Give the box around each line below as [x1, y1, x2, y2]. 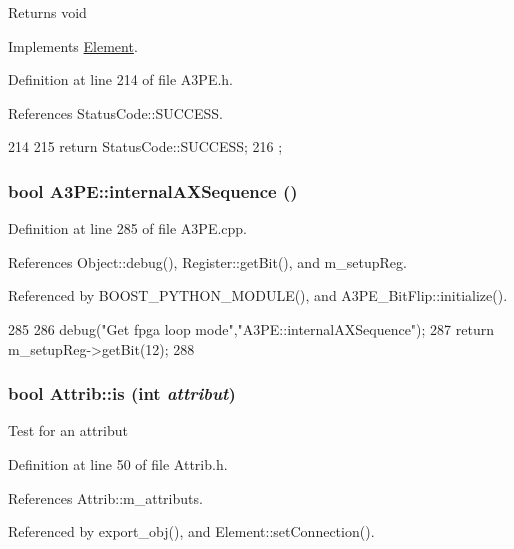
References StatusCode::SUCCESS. [8, 102, 223, 123]
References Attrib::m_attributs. [8, 487, 203, 508]
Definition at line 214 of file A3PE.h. [8, 69, 234, 90]
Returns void [8, 2, 87, 22]
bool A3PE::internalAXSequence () [8, 178, 298, 203]
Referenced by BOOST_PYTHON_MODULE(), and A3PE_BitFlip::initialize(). [8, 285, 508, 306]
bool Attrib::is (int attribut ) [8, 381, 236, 406]
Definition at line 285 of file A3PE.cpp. [8, 218, 248, 239]
